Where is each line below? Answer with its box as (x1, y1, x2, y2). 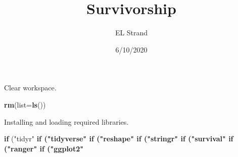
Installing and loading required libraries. (4, 116, 129, 127)
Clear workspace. (4, 82, 57, 93)
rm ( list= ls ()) (4, 99, 46, 110)
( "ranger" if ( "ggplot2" (4, 143, 83, 153)
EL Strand (115, 27, 148, 38)
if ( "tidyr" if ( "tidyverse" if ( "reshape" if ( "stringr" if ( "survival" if (4, 133, 233, 144)
